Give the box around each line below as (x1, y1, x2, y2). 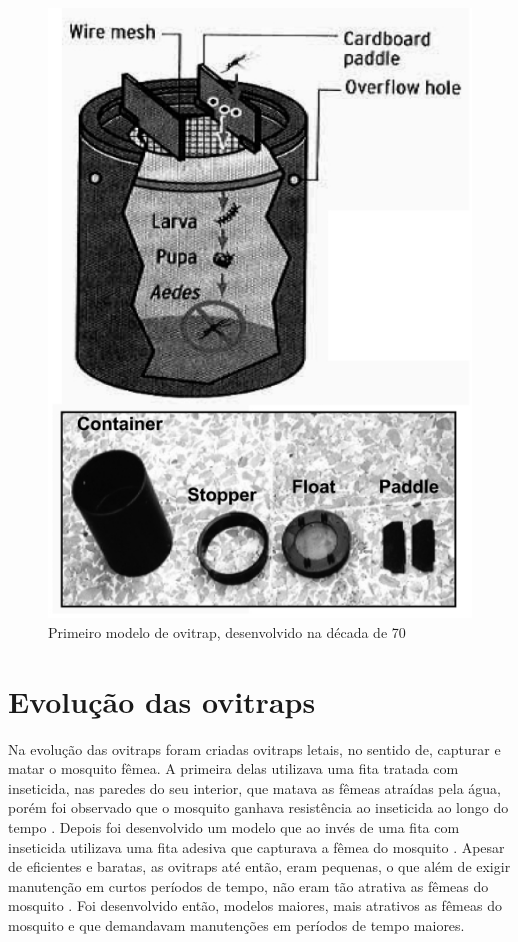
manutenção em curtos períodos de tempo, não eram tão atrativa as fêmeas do (8, 875, 489, 896)
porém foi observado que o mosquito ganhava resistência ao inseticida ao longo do (8, 797, 509, 818)
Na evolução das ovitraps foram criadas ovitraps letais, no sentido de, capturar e (8, 738, 501, 759)
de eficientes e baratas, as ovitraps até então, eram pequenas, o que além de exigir (8, 856, 511, 877)
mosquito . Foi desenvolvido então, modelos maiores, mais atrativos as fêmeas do (8, 895, 502, 916)
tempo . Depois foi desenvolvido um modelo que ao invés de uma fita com (8, 817, 460, 838)
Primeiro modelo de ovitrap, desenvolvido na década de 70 (48, 621, 406, 642)
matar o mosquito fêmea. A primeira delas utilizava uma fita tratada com (8, 758, 459, 779)
